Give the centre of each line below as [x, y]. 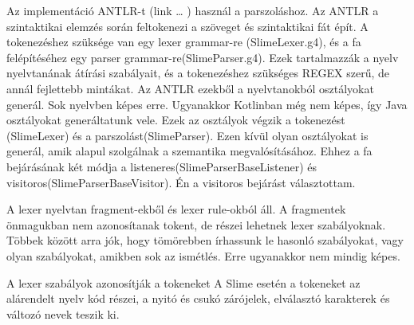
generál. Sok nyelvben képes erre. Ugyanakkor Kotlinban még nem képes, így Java [207, 104]
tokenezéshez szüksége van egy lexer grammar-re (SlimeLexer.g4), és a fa [184, 42]
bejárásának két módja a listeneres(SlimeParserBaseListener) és [162, 166]
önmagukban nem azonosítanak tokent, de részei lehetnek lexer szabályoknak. [196, 224]
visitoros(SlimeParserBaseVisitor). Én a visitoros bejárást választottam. [181, 182]
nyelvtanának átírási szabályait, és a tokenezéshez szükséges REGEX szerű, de [198, 73]
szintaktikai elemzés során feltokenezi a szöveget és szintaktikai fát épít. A [187, 26]
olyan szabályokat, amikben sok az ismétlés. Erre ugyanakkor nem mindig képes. [203, 255]
